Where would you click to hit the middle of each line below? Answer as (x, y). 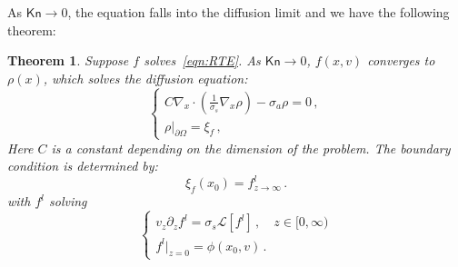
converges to (401, 60)
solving (68, 201)
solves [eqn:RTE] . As (202, 60)
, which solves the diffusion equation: (145, 78)
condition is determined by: (83, 166)
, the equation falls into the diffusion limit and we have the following (259, 12)
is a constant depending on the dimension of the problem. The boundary (251, 148)
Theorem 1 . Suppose (68, 60)
